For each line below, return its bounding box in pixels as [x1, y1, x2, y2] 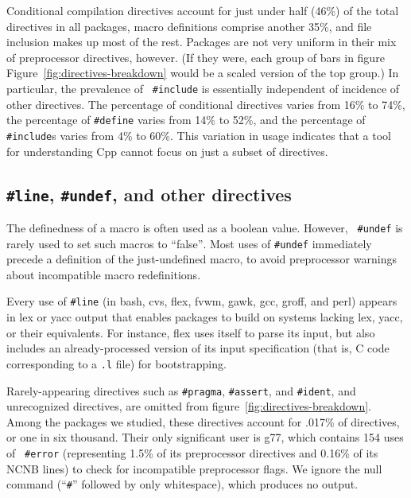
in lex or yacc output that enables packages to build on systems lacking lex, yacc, [6, 309, 403, 325]
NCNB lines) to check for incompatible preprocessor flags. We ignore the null [6, 460, 382, 477]
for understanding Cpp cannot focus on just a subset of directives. [6, 142, 328, 159]
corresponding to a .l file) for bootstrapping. [6, 355, 227, 372]
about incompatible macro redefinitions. [6, 266, 201, 282]
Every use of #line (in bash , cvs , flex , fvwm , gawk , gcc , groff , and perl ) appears [6, 293, 397, 309]
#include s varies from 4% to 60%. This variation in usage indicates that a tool [6, 126, 391, 143]
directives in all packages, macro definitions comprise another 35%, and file [6, 18, 372, 34]
